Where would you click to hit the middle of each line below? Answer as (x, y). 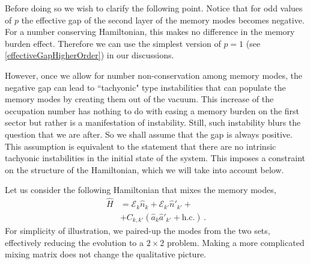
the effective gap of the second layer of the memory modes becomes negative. (163, 20)
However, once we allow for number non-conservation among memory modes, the (153, 75)
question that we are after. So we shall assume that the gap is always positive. (149, 134)
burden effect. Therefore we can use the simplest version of (113, 43)
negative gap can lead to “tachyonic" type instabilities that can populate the (145, 87)
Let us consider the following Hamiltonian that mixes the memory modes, (141, 190)
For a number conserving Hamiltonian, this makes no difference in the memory (150, 32)
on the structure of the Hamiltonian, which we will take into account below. (144, 169)
